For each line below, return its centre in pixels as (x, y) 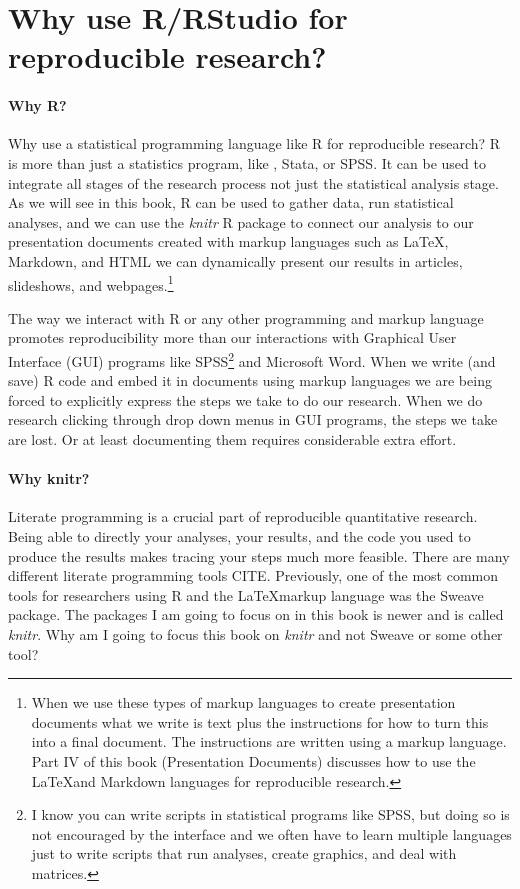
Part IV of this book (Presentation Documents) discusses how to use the (253, 760)
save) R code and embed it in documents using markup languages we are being (250, 380)
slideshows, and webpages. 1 (91, 283)
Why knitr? (49, 478)
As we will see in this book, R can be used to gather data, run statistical (231, 202)
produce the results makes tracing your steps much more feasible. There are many (259, 555)
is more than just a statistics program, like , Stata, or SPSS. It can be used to (247, 162)
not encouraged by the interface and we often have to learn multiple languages (271, 833)
